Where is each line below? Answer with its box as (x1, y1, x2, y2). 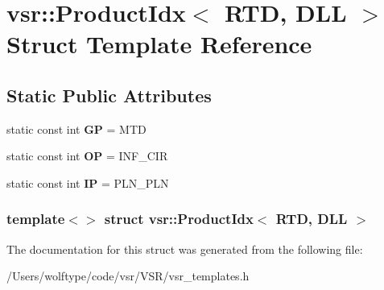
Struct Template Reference (6, 27, 312, 60)
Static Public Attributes (6, 82, 212, 107)
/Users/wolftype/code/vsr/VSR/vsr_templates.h (6, 267, 250, 284)
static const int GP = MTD (6, 120, 147, 137)
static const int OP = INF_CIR (6, 147, 168, 164)
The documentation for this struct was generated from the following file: (6, 240, 363, 257)
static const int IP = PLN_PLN (6, 174, 169, 191)
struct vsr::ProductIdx (104, 209, 254, 229)
